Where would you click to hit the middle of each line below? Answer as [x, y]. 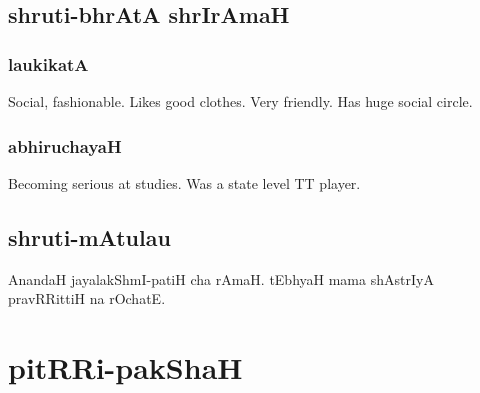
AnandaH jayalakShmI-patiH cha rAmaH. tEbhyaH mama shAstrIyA [221, 278]
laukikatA [48, 63]
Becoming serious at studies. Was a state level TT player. [184, 182]
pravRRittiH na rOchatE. [87, 298]
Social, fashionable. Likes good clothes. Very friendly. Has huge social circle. [240, 101]
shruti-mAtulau [89, 236]
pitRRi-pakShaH [125, 366]
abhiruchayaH [65, 145]
